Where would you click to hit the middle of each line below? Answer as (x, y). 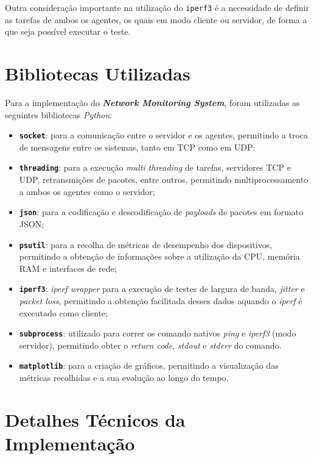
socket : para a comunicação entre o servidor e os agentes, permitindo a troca (164, 135)
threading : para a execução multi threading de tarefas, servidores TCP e (155, 167)
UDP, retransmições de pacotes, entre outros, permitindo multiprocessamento (164, 180)
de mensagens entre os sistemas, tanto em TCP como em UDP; (137, 147)
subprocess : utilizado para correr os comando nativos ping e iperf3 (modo (158, 333)
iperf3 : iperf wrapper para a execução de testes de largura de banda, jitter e (162, 289)
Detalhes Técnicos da (95, 419)
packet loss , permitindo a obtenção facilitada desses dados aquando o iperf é (161, 301)
